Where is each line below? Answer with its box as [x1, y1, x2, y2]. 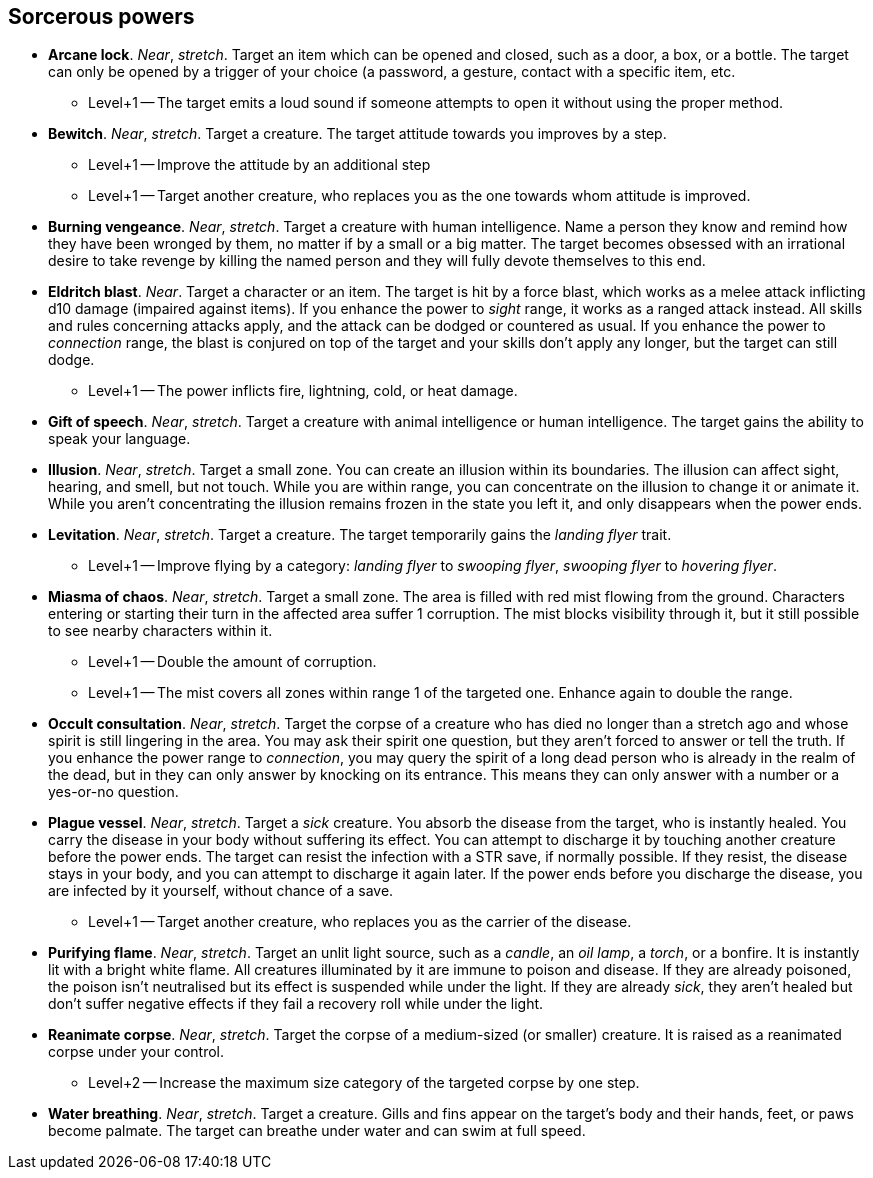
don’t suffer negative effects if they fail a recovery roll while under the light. [48, 995, 544, 1013]
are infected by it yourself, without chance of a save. [48, 882, 394, 900]
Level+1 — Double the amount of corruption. [88, 653, 377, 671]
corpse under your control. [48, 1043, 225, 1061]
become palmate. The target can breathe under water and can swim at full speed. [48, 1122, 586, 1140]
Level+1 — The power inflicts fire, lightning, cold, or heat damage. [88, 382, 518, 400]
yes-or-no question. [48, 783, 179, 801]
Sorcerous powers [8, 4, 195, 29]
